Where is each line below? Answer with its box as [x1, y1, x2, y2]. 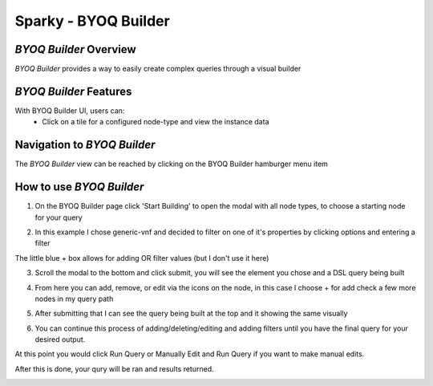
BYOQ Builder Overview [14, 43, 136, 56]
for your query [34, 213, 83, 222]
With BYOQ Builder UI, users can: [14, 105, 125, 116]
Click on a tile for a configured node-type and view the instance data [42, 117, 269, 127]
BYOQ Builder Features [14, 84, 132, 98]
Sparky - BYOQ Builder [14, 12, 170, 30]
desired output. [34, 335, 86, 344]
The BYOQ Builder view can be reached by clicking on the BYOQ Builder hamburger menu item [14, 159, 329, 169]
